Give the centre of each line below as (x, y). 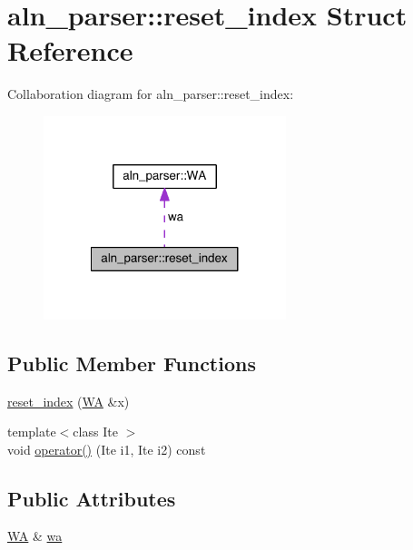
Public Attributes (92, 498)
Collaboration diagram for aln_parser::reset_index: (151, 94)
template (32, 432)
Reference (70, 50)
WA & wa (35, 536)
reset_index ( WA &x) (69, 401)
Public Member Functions (132, 363)
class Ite (95, 432)
